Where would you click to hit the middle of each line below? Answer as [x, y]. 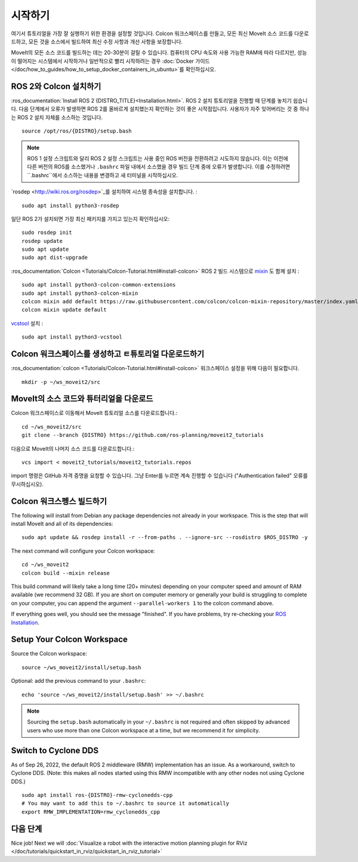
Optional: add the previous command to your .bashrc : [78, 681]
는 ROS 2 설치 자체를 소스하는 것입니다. [57, 117]
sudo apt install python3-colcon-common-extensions [99, 285]
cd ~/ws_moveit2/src [52, 427]
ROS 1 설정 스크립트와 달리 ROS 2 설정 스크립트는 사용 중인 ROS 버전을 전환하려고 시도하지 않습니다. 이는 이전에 [158, 158]
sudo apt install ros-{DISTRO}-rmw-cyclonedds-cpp [97, 795]
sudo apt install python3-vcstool [72, 337]
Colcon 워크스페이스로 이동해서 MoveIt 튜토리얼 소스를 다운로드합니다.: [94, 413]
